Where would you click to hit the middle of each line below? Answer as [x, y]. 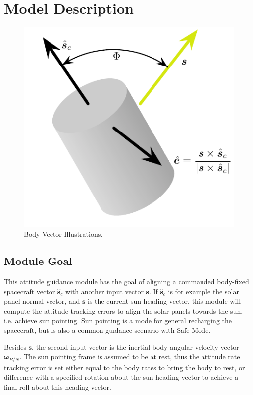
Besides [15, 347]
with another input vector [104, 291]
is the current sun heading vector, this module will [164, 301]
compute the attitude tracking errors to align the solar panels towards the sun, [124, 310]
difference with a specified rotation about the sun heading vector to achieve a [121, 377]
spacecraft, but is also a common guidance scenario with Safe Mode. [107, 330]
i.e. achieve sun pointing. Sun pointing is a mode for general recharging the [118, 320]
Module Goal [38, 261]
